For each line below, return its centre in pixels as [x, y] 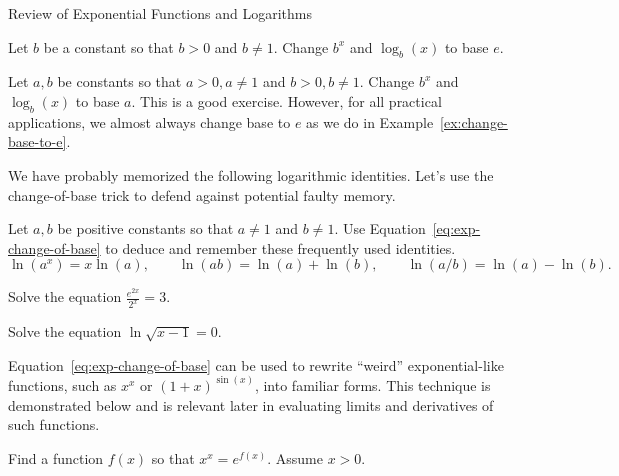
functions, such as [62, 384]
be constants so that [119, 81]
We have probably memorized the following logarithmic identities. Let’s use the [251, 174]
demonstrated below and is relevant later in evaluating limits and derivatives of [251, 404]
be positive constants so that [145, 228]
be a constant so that [108, 46]
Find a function [56, 457]
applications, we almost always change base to [149, 121]
